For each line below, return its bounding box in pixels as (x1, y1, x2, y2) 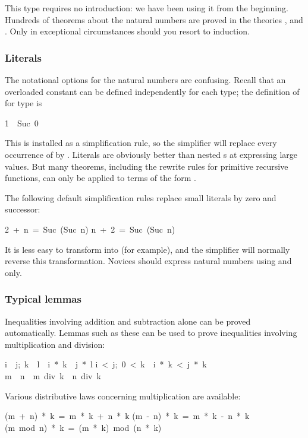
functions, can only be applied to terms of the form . (5, 172, 196, 184)
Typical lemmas (5, 291, 81, 306)
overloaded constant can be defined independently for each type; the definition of (5, 85, 300, 97)
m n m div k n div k (5, 369, 101, 382)
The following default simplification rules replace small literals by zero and (5, 191, 276, 204)
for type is (5, 97, 42, 109)
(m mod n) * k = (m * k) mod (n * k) (5, 421, 162, 433)
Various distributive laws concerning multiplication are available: (5, 389, 241, 402)
